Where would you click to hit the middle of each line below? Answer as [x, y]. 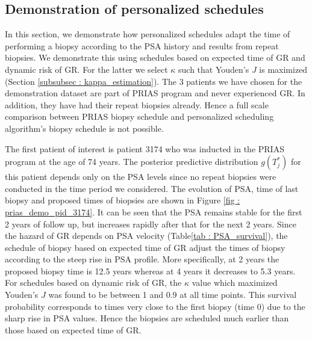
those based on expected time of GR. [73, 329]
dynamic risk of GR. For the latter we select [86, 69]
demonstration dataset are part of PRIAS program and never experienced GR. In [155, 93]
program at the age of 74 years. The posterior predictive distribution [132, 162]
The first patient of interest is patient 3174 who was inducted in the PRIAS [145, 148]
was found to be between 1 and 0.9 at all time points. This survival [173, 295]
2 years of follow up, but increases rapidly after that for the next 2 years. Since [151, 224]
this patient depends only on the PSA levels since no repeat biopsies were [141, 177]
